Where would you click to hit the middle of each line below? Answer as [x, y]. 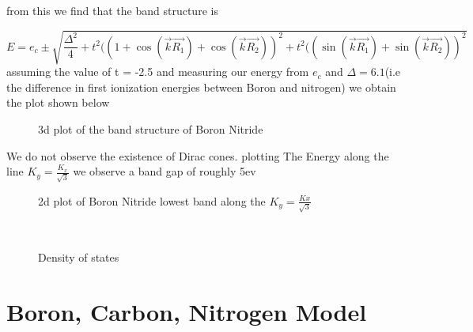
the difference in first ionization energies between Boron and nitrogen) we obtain [201, 87]
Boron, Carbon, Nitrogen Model [187, 311]
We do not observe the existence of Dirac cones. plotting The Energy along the [198, 155]
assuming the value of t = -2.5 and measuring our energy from [158, 72]
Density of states [79, 257]
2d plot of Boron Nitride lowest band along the [152, 200]
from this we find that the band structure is [112, 10]
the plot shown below [58, 102]
